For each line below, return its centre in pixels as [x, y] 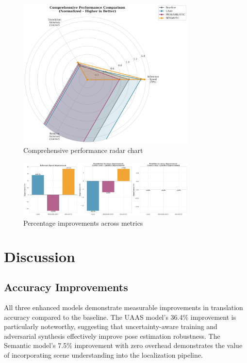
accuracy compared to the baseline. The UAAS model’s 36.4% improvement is [120, 317]
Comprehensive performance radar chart [83, 150]
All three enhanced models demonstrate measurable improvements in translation [123, 307]
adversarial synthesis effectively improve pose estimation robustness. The [112, 336]
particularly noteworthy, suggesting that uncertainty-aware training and [111, 326]
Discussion [40, 256]
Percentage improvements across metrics [83, 223]
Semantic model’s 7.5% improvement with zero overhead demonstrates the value [123, 345]
